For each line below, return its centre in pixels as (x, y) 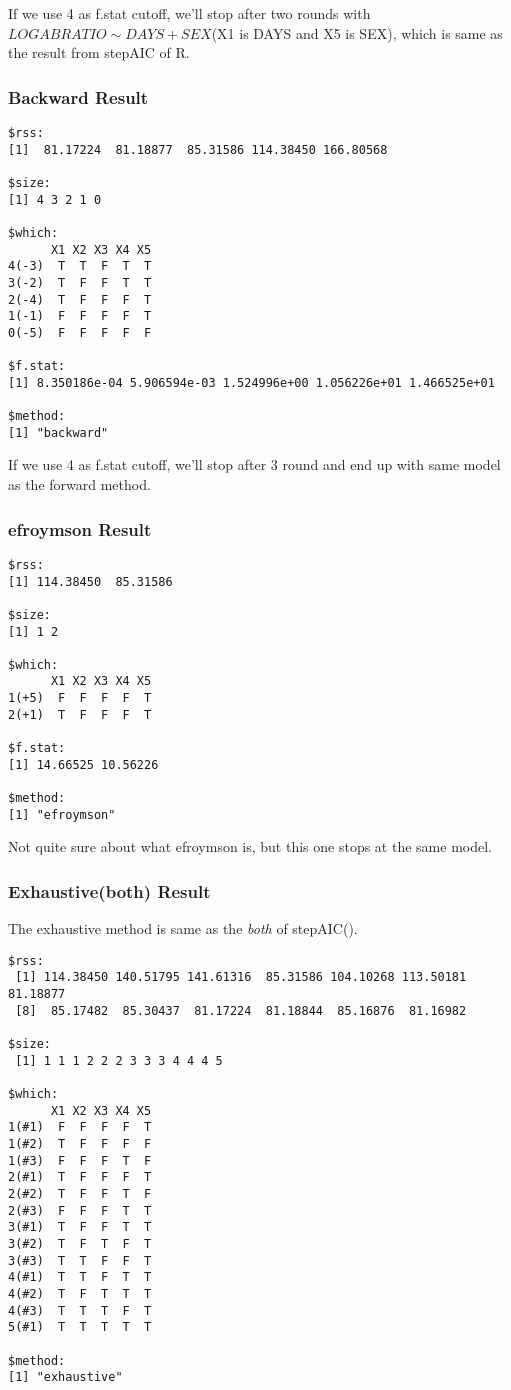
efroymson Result (80, 528)
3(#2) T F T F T (80, 1243)
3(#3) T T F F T (80, 1260)
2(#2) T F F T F (80, 1193)
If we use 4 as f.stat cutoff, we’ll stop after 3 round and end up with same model (254, 464)
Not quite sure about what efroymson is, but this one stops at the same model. (250, 846)
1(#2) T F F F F (80, 1144)
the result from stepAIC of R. (99, 52)
